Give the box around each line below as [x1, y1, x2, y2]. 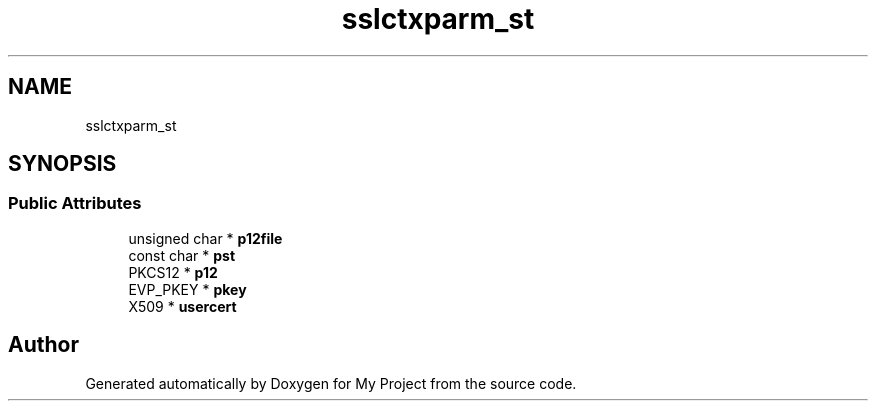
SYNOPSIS [8, 151, 117, 177]
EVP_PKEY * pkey [128, 280, 247, 298]
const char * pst [128, 246, 236, 264]
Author [8, 332, 79, 358]
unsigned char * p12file [128, 229, 283, 247]
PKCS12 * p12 [128, 263, 218, 281]
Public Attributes [8, 193, 142, 214]
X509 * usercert [128, 297, 237, 315]
